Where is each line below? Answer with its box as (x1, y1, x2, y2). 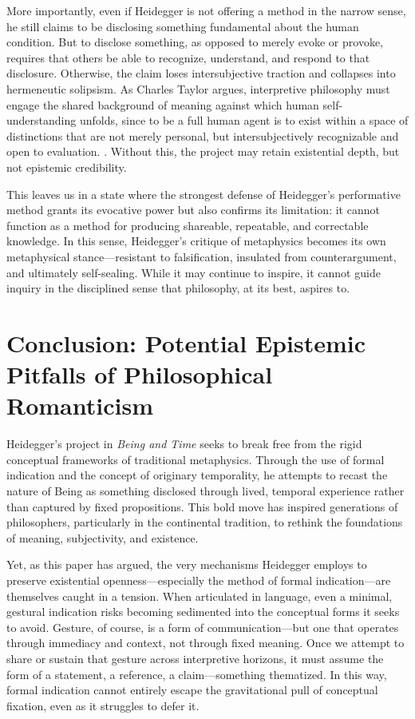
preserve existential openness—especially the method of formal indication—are (6, 571, 391, 588)
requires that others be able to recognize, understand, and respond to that (6, 49, 370, 66)
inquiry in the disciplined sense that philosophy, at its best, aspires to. (6, 280, 350, 296)
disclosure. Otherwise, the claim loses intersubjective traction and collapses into (6, 65, 396, 81)
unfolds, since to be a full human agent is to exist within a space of (79, 112, 409, 129)
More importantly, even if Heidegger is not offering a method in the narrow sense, (6, 2, 406, 18)
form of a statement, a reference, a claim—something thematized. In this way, (6, 665, 387, 682)
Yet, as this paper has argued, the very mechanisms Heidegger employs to (6, 556, 367, 573)
